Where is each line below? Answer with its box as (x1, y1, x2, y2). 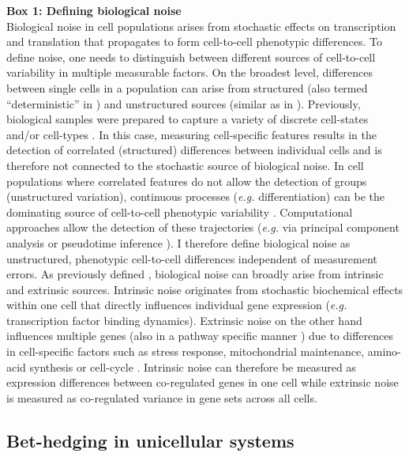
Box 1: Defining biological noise (6, 2, 182, 18)
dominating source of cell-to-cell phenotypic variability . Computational (6, 203, 353, 220)
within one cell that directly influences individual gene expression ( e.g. (6, 296, 347, 313)
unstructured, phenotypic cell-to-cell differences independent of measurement (6, 250, 377, 266)
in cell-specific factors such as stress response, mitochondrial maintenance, (6, 343, 365, 360)
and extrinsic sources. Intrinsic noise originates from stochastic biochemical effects (6, 281, 403, 297)
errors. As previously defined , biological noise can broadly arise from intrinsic (6, 266, 384, 282)
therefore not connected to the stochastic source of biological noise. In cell (6, 157, 364, 173)
